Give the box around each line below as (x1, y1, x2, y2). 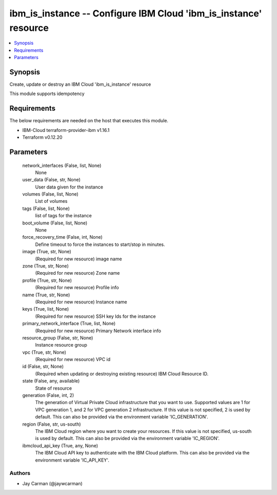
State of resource (35, 385, 72, 391)
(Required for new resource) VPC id (35, 356, 111, 363)
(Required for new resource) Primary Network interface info (35, 328, 162, 334)
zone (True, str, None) (22, 262, 69, 269)
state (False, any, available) (22, 378, 80, 384)
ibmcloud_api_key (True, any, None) (22, 442, 98, 449)
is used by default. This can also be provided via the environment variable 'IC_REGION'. (35, 435, 220, 442)
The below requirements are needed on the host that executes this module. (9, 118, 169, 124)
